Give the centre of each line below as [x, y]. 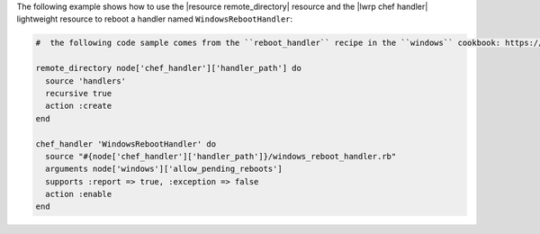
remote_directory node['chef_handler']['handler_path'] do [168, 68]
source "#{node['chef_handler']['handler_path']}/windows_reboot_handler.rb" [221, 156]
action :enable [79, 194]
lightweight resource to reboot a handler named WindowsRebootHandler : [155, 19]
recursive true [79, 93]
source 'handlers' [85, 81]
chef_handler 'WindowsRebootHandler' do [126, 144]
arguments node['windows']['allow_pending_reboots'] [164, 169]
